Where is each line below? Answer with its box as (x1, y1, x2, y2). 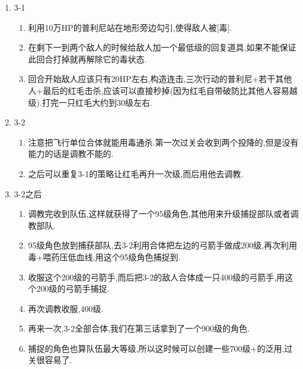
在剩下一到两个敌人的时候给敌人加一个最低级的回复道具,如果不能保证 (28, 41, 296, 53)
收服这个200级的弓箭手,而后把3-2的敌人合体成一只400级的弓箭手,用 (28, 270, 285, 283)
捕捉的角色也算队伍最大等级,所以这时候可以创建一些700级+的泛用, (28, 342, 285, 354)
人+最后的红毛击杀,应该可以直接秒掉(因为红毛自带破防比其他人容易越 (28, 84, 298, 96)
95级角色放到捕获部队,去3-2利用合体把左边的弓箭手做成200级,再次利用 (28, 239, 298, 251)
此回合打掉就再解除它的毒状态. (28, 52, 147, 65)
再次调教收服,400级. (28, 302, 104, 314)
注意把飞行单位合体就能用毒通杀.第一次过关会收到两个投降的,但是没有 (28, 135, 299, 148)
